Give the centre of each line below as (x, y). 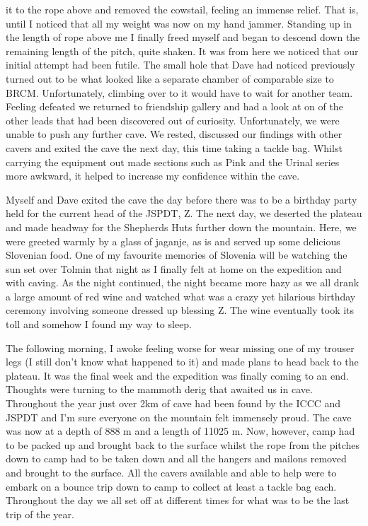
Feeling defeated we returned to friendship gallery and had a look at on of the (174, 106)
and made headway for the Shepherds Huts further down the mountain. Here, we (181, 227)
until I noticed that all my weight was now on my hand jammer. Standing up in (179, 23)
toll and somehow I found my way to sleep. (99, 324)
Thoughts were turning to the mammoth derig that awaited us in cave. (159, 389)
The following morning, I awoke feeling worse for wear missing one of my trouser (180, 347)
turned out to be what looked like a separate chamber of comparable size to (170, 78)
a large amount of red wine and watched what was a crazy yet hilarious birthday (181, 296)
